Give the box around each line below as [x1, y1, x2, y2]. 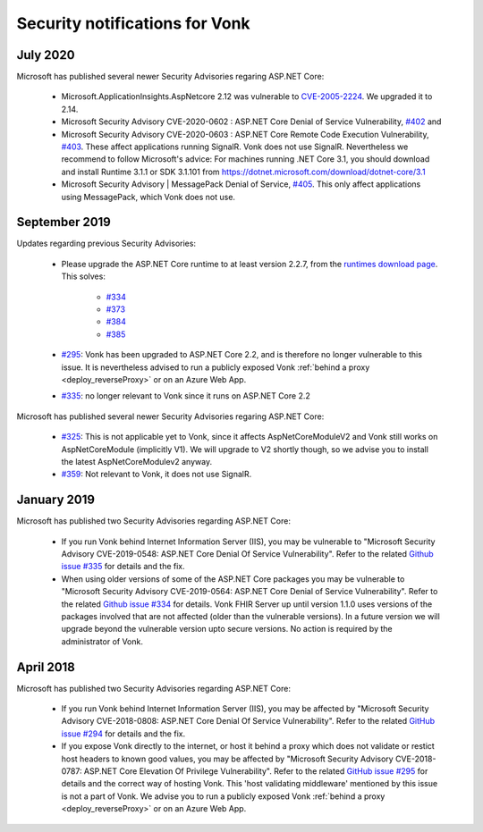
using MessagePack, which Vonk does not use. [61, 191, 236, 202]
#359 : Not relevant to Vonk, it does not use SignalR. [61, 469, 252, 480]
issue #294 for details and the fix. [61, 728, 186, 739]
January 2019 [16, 492, 96, 508]
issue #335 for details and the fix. [61, 561, 185, 572]
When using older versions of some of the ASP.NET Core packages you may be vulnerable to [61, 573, 405, 584]
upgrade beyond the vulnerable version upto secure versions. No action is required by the [61, 624, 393, 635]
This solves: [61, 271, 106, 282]
